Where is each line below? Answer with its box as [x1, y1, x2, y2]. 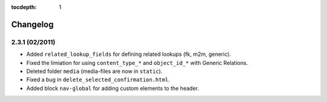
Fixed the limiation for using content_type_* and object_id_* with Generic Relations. [26, 59, 248, 66]
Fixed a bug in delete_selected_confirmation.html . [26, 76, 170, 83]
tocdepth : [11, 4, 37, 10]
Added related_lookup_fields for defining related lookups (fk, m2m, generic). [26, 50, 231, 58]
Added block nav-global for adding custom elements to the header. [26, 84, 199, 92]
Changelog [11, 19, 54, 30]
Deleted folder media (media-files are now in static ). [26, 67, 163, 75]
